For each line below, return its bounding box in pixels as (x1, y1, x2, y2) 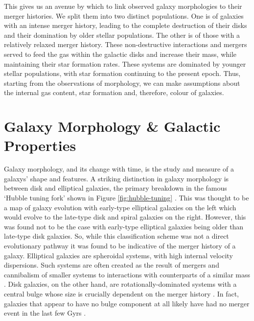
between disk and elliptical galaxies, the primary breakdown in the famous (4, 183, 227, 193)
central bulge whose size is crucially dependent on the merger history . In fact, (4, 288, 239, 298)
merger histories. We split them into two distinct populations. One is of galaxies (4, 10, 244, 21)
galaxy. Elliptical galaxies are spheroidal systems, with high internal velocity (4, 250, 233, 260)
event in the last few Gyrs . (4, 308, 86, 318)
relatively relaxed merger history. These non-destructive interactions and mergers (4, 39, 247, 49)
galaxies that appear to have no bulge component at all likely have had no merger (4, 298, 250, 308)
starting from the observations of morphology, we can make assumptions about (4, 77, 240, 88)
